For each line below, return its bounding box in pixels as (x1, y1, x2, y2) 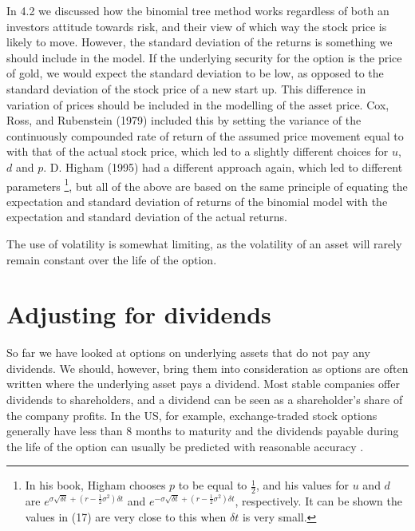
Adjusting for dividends (6, 298, 271, 331)
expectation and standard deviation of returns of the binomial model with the (6, 192, 388, 209)
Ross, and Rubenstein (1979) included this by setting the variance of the (6, 112, 362, 129)
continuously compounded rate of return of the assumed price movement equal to (6, 127, 404, 144)
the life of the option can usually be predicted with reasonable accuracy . (6, 438, 364, 454)
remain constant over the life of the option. (6, 251, 217, 267)
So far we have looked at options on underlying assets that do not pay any (6, 344, 370, 361)
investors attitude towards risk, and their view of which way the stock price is (6, 18, 387, 34)
